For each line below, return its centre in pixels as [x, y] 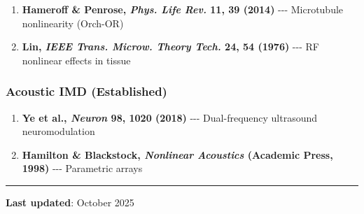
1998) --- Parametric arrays [82, 168]
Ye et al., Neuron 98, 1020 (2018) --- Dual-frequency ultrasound [170, 117]
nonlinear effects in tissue [76, 60]
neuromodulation [58, 131]
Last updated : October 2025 [70, 202]
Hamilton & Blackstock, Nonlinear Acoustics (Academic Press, [177, 154]
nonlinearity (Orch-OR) [73, 23]
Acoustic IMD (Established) [86, 91]
